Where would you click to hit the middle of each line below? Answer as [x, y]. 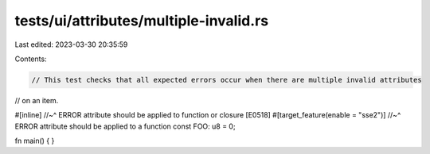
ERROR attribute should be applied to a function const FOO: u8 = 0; [125, 126]
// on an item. [37, 100]
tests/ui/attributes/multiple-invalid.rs [142, 21]
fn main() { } [35, 141]
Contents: [31, 59]
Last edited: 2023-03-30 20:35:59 [71, 44]
